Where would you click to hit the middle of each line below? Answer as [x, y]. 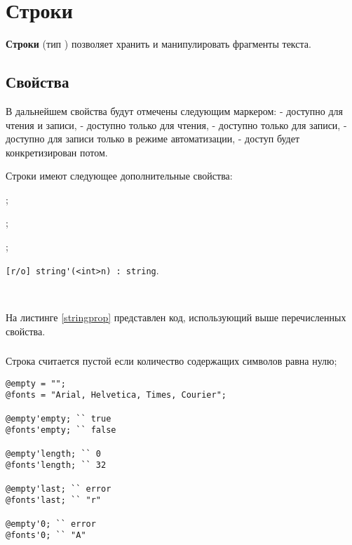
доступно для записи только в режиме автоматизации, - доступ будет [153, 139]
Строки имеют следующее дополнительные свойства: [119, 176]
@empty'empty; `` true [59, 418]
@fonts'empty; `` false [61, 430]
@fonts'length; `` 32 [56, 465]
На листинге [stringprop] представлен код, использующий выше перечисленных [176, 317]
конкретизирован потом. [57, 152]
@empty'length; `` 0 [54, 453]
